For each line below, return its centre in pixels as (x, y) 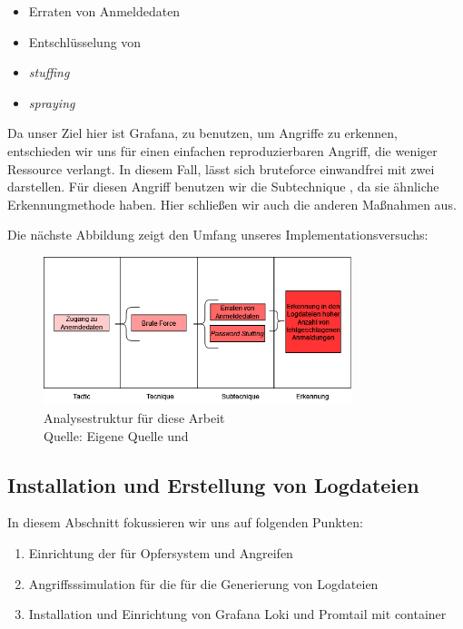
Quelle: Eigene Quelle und (116, 435)
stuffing (49, 72)
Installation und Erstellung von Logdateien (213, 484)
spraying (52, 102)
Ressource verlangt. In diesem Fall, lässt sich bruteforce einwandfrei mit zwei (221, 168)
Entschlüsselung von (85, 41)
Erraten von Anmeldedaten (104, 11)
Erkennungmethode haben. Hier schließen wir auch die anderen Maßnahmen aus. (232, 204)
